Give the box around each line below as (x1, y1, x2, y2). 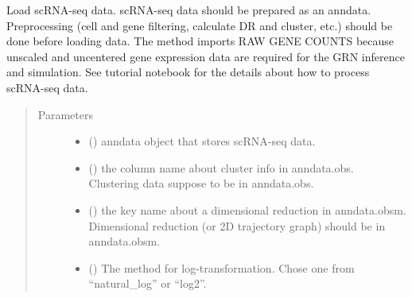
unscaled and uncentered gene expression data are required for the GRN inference (6, 48, 405, 64)
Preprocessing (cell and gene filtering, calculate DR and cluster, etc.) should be (6, 17, 393, 33)
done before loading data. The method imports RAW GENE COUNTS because (6, 33, 395, 49)
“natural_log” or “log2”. (88, 275, 207, 292)
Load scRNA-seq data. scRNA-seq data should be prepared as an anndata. (6, 2, 371, 17)
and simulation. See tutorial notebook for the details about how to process (6, 64, 370, 80)
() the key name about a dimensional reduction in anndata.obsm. (88, 201, 406, 218)
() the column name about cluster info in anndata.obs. (88, 159, 354, 176)
